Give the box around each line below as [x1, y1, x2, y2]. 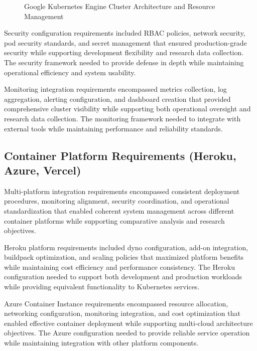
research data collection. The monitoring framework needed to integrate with [4, 113, 241, 123]
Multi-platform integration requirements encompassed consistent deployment [4, 186, 240, 196]
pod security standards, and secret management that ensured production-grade [4, 37, 247, 48]
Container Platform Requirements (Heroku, [4, 147, 236, 163]
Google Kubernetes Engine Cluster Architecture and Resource [24, 1, 215, 11]
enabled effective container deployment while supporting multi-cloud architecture [4, 317, 253, 328]
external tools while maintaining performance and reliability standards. [4, 123, 223, 133]
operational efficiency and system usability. [4, 67, 136, 77]
